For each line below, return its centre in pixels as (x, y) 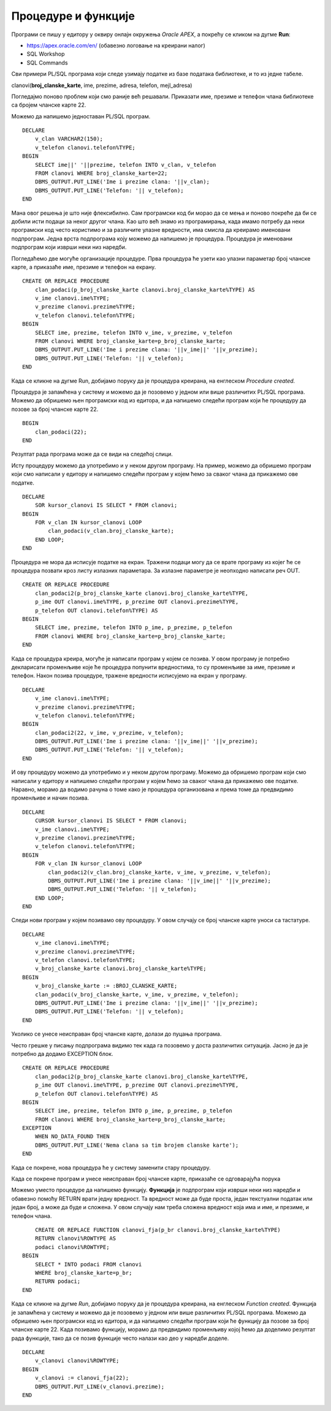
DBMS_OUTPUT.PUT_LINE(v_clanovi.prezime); (100, 1386)
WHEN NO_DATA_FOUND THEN (72, 1137)
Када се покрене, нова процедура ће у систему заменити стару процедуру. (111, 1168)
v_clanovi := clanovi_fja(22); (82, 1378)
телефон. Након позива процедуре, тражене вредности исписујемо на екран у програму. (129, 676)
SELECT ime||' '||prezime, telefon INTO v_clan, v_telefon (125, 165)
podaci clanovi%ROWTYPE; (72, 1247)
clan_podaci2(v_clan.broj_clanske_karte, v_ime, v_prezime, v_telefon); (160, 872)
